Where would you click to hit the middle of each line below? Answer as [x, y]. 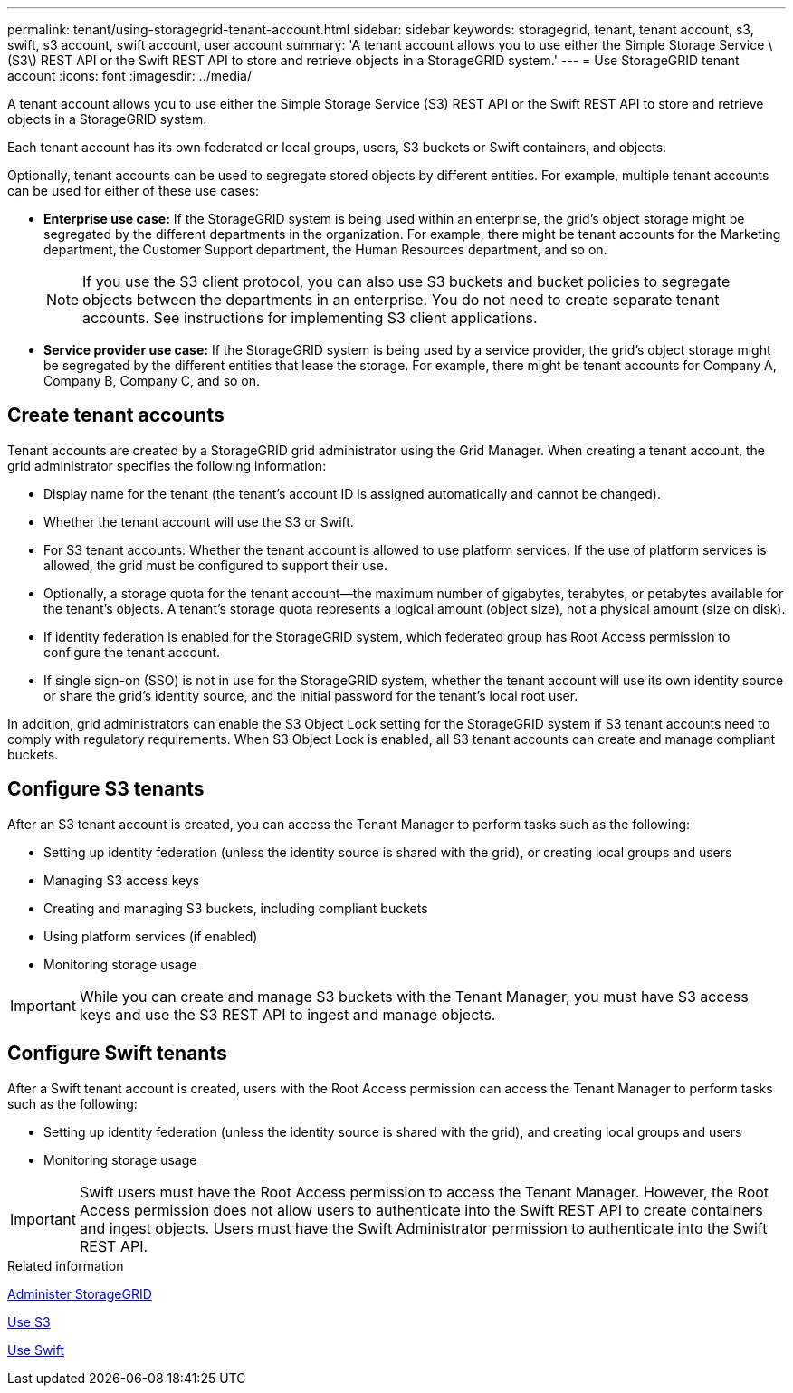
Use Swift [36, 1350]
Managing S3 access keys [122, 880]
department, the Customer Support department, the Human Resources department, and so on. [325, 249]
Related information [66, 1265]
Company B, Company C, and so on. [152, 381]
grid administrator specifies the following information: [167, 465]
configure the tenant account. [132, 652]
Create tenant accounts [116, 415]
